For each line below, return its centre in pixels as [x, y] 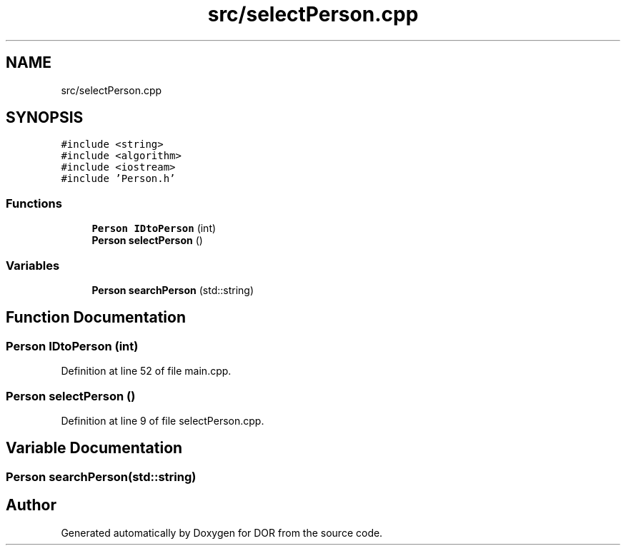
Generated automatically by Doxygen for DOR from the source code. [222, 532]
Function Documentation [96, 318]
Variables [33, 265]
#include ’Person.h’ [118, 179]
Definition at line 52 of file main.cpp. [146, 371]
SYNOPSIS [45, 118]
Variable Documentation [94, 448]
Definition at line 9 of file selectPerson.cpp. [163, 420]
